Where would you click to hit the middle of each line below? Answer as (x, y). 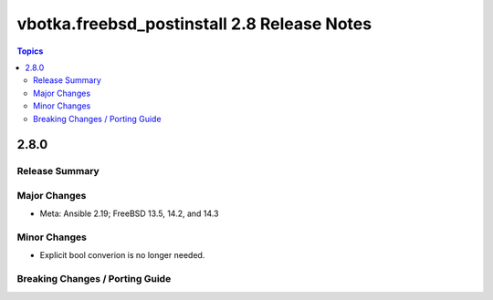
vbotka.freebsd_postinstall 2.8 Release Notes (194, 24)
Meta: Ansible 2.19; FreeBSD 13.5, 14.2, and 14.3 (129, 213)
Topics (30, 51)
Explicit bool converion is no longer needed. (122, 255)
